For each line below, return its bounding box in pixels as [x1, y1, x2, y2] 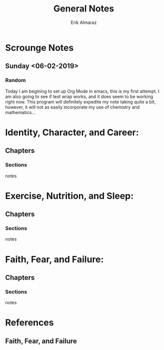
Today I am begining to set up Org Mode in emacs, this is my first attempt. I [5, 88, 160, 94]
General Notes [53, 3, 115, 14]
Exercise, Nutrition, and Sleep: [5, 190, 134, 202]
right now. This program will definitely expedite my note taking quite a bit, [5, 99, 156, 105]
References [5, 317, 54, 329]
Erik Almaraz [70, 19, 97, 25]
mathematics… [5, 109, 36, 115]
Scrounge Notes [5, 42, 74, 53]
